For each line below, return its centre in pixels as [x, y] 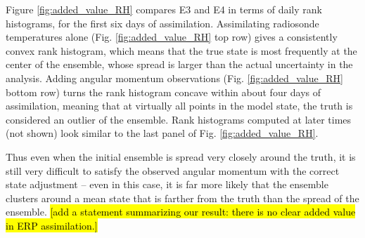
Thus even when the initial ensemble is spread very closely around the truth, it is [181, 156]
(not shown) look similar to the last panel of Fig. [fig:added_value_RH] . [162, 133]
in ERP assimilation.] [52, 225]
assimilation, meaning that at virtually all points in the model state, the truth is [179, 106]
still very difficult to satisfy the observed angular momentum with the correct [173, 170]
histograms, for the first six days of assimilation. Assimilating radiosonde [162, 23]
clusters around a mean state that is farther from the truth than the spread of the [182, 198]
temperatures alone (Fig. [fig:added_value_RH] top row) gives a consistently [172, 37]
